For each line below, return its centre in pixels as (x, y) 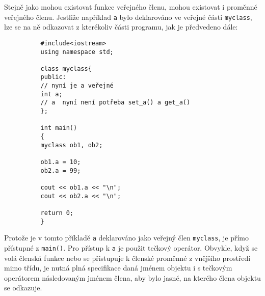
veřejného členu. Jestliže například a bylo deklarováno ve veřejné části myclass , (128, 17)
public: (53, 77)
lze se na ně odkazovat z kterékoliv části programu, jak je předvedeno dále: (121, 27)
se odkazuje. (23, 288)
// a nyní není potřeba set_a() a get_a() (115, 103)
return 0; (57, 213)
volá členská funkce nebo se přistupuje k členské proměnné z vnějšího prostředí (127, 258)
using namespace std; (77, 52)
